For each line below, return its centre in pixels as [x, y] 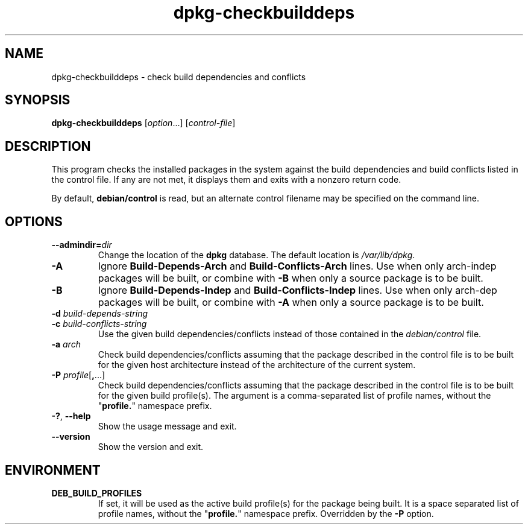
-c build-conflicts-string [99, 324]
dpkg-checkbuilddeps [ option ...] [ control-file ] [143, 123]
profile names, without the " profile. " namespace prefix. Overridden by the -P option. [266, 513]
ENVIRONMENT [53, 470]
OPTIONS [34, 221]
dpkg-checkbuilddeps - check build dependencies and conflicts [179, 77]
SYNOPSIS [38, 100]
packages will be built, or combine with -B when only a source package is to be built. [291, 278]
